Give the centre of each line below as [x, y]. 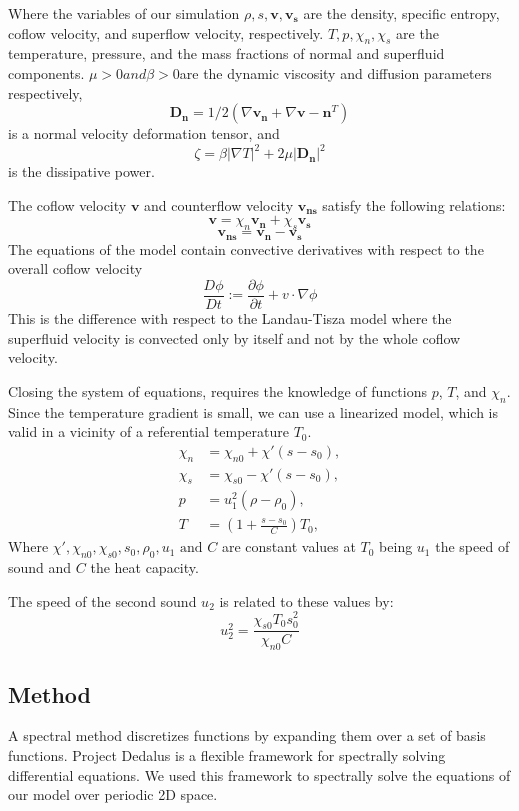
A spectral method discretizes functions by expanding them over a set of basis [247, 735]
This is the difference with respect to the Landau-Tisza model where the [230, 317]
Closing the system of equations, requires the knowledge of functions [217, 390]
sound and [40, 567]
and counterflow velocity [219, 204]
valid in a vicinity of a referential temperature [148, 431]
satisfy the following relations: [414, 204]
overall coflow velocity [75, 268]
